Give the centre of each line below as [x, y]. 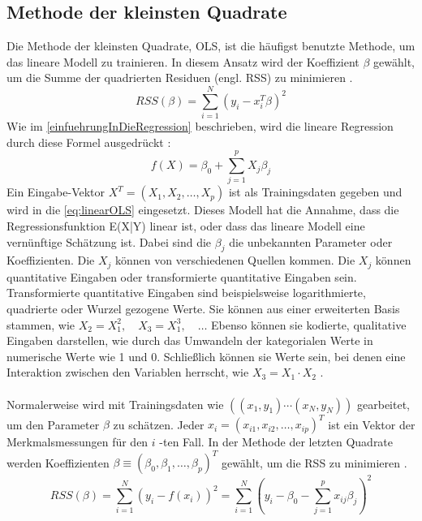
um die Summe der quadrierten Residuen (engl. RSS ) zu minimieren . [180, 78]
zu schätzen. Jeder [159, 424]
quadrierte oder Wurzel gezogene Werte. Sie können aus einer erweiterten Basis [203, 309]
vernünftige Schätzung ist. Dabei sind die [109, 241]
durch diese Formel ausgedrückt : [89, 142]
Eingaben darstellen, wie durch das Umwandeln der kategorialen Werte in [190, 340]
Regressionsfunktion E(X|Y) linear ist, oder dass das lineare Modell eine [186, 226]
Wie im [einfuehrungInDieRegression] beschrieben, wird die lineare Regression [200, 126]
